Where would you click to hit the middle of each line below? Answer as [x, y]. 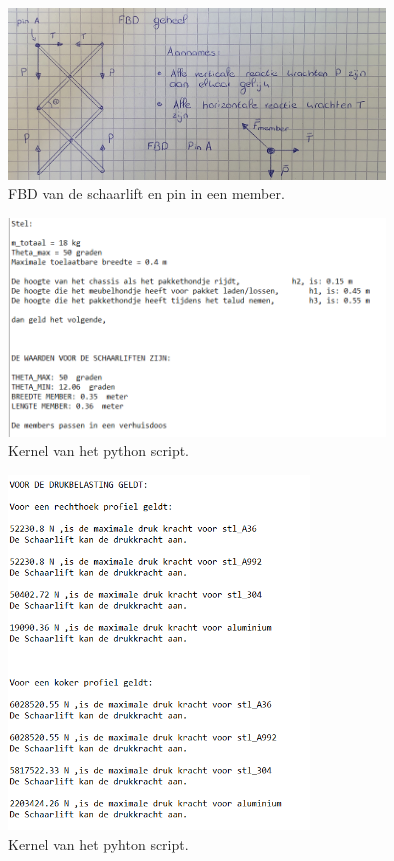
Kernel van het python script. [99, 450]
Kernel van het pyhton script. [98, 843]
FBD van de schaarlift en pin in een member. [146, 193]
